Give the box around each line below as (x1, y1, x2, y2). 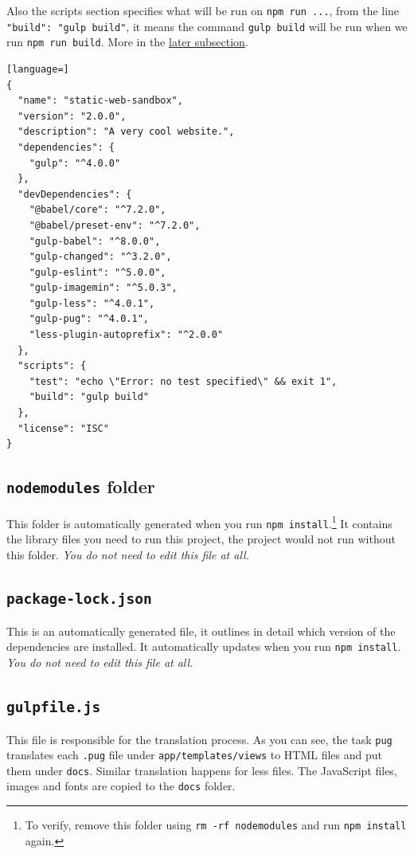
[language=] (6, 63, 69, 75)
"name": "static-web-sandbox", (18, 95, 183, 107)
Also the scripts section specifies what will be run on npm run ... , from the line (6, 2, 400, 18)
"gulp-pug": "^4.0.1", (29, 313, 149, 325)
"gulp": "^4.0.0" (29, 157, 121, 169)
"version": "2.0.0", (18, 110, 127, 122)
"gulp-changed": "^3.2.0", (29, 251, 172, 263)
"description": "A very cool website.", (18, 126, 235, 138)
